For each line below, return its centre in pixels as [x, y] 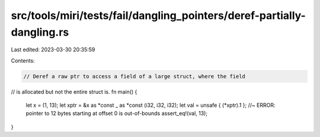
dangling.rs [40, 32]
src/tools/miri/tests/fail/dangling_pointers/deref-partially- [159, 15]
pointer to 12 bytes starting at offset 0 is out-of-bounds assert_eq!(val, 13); [116, 113]
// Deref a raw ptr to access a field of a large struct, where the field [135, 76]
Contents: [23, 60]
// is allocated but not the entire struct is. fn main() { [74, 91]
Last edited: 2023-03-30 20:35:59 [53, 50]
